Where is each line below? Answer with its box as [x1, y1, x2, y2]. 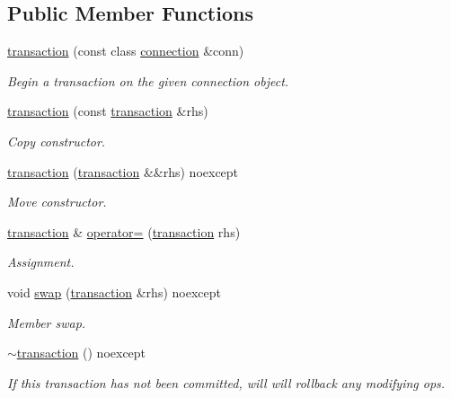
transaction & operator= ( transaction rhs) [7, 222, 241, 241]
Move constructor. [7, 192, 107, 211]
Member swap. [7, 313, 86, 332]
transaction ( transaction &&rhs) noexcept [7, 162, 239, 181]
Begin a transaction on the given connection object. [7, 71, 289, 90]
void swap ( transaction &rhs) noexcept [7, 282, 221, 301]
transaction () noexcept [16, 343, 146, 362]
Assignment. [7, 252, 75, 271]
